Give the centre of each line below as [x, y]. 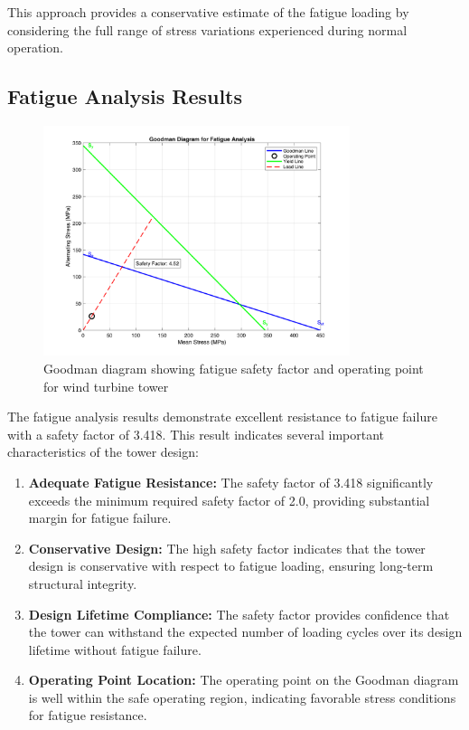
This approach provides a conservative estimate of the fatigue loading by [208, 12]
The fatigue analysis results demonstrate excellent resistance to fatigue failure [222, 417]
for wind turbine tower [106, 386]
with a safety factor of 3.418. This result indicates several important [196, 434]
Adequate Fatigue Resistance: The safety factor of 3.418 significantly [231, 482]
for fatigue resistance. [88, 715]
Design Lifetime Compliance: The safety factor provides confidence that [239, 614]
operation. [35, 47]
